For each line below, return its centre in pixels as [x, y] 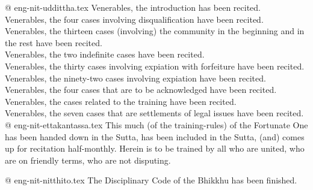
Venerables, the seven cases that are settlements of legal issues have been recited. [154, 113]
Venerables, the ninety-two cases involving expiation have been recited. [135, 78]
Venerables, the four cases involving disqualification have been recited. [134, 19]
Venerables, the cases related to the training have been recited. [121, 101]
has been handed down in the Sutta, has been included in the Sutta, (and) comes [155, 136]
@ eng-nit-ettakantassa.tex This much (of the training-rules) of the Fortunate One [156, 124]
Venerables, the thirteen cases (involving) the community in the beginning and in [155, 31]
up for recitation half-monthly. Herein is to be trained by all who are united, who [155, 148]
